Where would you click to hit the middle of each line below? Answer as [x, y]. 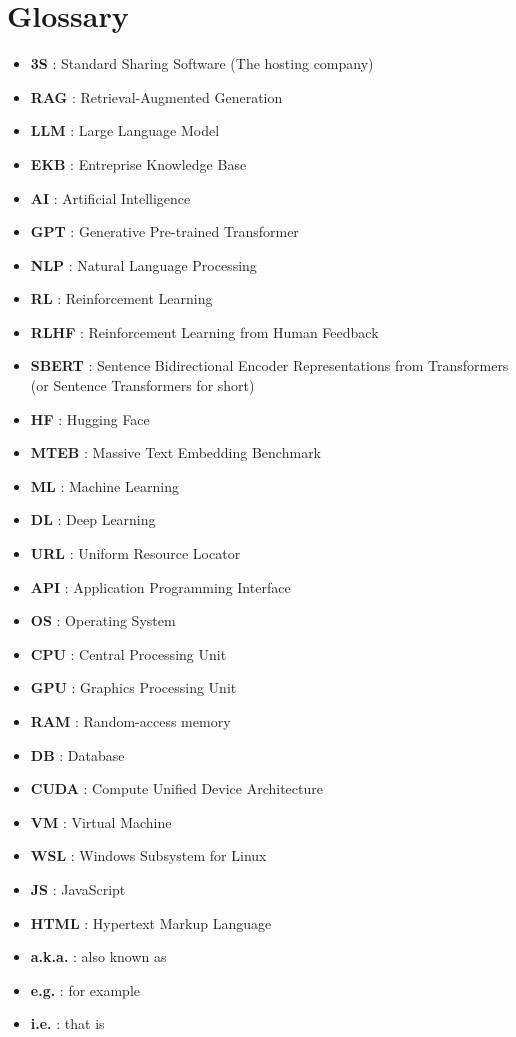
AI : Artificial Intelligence [110, 197]
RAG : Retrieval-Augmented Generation [156, 96]
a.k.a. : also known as [98, 956]
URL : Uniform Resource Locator [135, 553]
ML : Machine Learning [104, 485]
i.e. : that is [67, 1023]
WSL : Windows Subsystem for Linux [148, 855]
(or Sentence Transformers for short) [142, 385]
